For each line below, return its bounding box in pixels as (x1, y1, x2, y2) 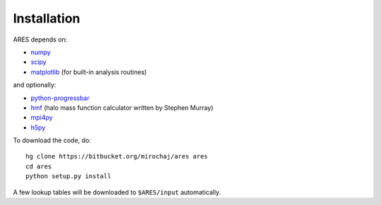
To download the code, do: (13, 136, 92, 144)
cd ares (25, 162, 52, 170)
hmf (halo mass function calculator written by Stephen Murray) (30, 103, 214, 112)
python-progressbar (30, 94, 90, 102)
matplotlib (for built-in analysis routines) (30, 68, 147, 76)
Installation (13, 11, 80, 26)
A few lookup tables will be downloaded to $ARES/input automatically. (13, 187, 222, 197)
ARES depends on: (13, 35, 68, 44)
